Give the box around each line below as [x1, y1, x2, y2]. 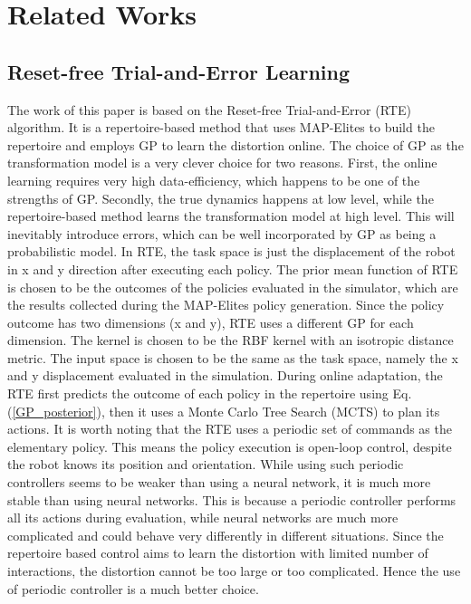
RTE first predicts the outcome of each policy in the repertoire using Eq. [7, 384, 412, 403]
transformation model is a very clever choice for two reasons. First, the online [7, 153, 437, 172]
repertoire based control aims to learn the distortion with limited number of [7, 543, 428, 562]
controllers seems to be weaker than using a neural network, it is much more [7, 473, 431, 492]
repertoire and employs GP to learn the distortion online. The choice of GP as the [7, 135, 464, 154]
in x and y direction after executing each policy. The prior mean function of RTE [7, 259, 458, 278]
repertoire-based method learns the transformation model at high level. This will [7, 206, 455, 225]
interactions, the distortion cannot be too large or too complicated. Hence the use [7, 561, 461, 580]
